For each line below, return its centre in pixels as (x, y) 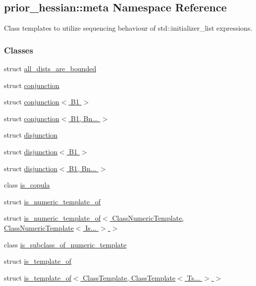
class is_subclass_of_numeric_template (65, 244)
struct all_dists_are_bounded (50, 69)
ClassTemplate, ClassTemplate (129, 277)
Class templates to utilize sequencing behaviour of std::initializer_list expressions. (128, 28)
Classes (19, 50)
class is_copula (27, 185)
